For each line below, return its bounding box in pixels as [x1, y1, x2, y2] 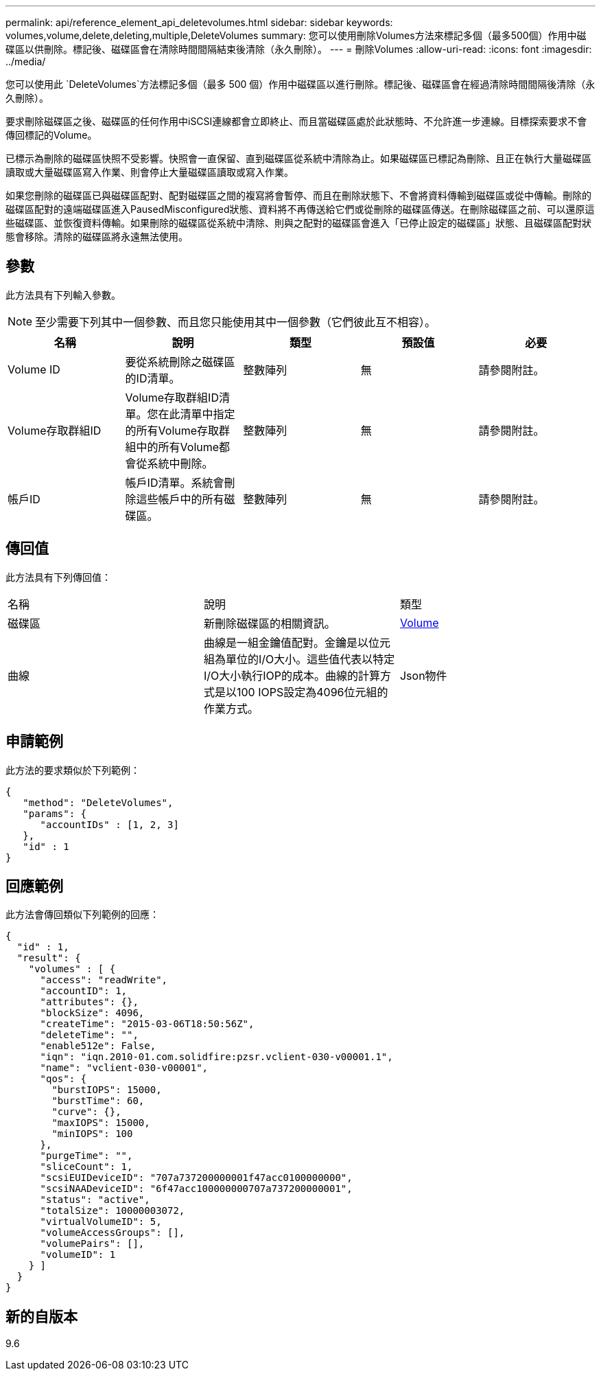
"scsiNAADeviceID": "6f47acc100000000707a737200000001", [40, 1183, 353, 1195]
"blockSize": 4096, [40, 1007, 145, 1019]
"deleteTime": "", [40, 1029, 139, 1041]
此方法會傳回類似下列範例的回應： [5, 908, 159, 921]
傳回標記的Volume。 [5, 129, 97, 141]
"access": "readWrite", [40, 974, 168, 986]
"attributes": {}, [40, 996, 139, 1008]
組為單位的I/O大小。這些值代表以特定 [203, 652, 395, 666]
